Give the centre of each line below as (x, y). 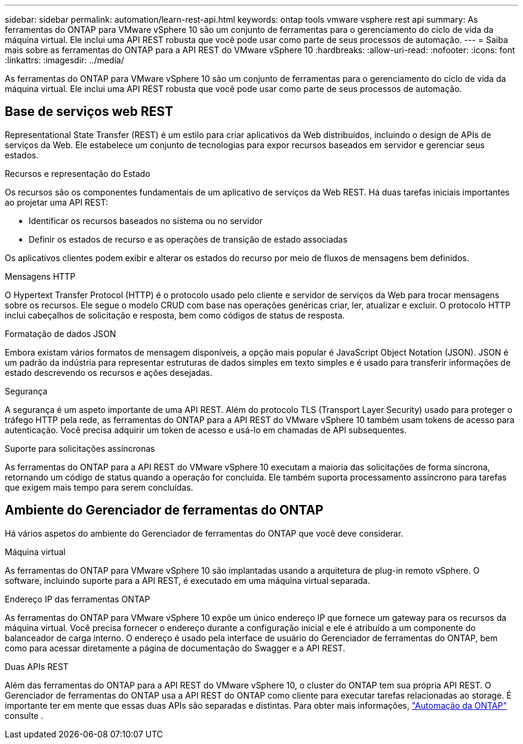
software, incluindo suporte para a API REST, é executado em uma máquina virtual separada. (187, 580)
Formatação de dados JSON (61, 333)
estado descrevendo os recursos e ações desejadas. (109, 372)
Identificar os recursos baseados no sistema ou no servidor (146, 221)
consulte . (24, 715)
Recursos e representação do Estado (78, 173)
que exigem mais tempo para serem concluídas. (99, 487)
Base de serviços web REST (89, 112)
